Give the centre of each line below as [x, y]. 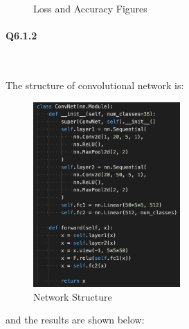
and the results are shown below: [75, 320]
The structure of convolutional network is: [95, 85]
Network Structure [73, 296]
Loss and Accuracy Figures [90, 8]
